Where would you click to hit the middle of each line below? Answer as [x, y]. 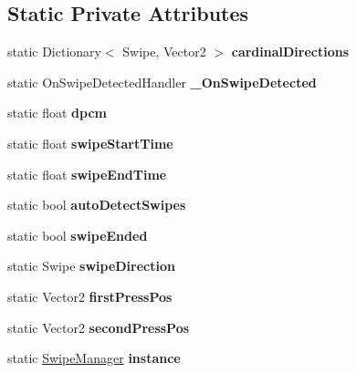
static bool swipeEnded [78, 235]
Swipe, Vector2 [164, 52]
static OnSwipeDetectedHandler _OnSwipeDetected [162, 82]
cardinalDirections [290, 52]
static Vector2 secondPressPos [99, 327]
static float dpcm [57, 113]
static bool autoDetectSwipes [97, 205]
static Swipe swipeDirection [91, 266]
